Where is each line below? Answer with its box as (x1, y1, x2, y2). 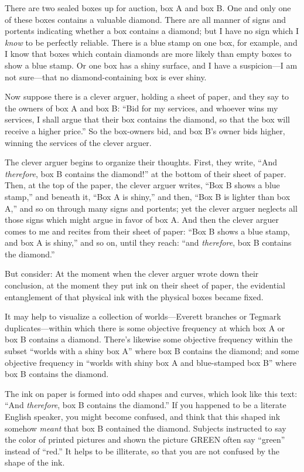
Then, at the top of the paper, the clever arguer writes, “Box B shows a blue (5, 179, 280, 191)
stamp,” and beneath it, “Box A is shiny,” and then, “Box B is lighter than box (5, 190, 291, 202)
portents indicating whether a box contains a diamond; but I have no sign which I (5, 25, 299, 37)
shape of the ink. (5, 456, 65, 468)
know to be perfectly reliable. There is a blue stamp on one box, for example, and (5, 36, 298, 48)
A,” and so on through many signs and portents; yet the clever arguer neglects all (5, 202, 298, 214)
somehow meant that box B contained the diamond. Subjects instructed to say (5, 422, 286, 434)
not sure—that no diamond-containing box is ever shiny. (5, 70, 207, 83)
